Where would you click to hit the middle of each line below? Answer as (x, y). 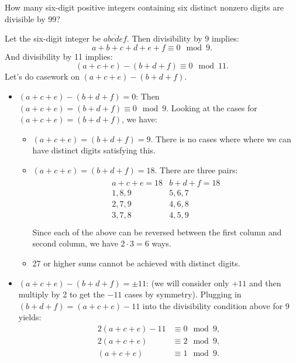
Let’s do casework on (42, 76)
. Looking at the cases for (212, 107)
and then (265, 282)
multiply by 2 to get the (61, 294)
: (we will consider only (188, 282)
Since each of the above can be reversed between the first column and (157, 232)
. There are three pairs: (196, 169)
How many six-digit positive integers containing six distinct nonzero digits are (144, 7)
